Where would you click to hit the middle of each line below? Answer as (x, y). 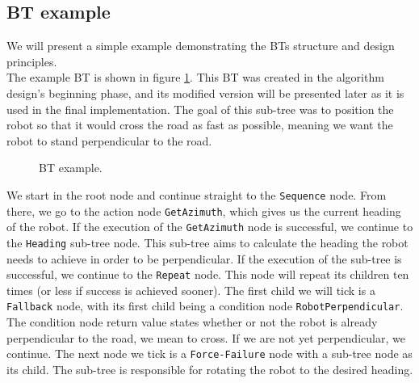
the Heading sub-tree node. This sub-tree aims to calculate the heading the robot (207, 242)
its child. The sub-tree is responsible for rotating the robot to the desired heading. (210, 369)
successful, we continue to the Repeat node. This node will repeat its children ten (208, 274)
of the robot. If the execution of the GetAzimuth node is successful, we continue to (210, 227)
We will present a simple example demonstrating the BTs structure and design (201, 46)
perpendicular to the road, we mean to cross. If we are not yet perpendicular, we (206, 337)
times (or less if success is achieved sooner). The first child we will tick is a (191, 290)
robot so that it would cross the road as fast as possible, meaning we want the (200, 125)
